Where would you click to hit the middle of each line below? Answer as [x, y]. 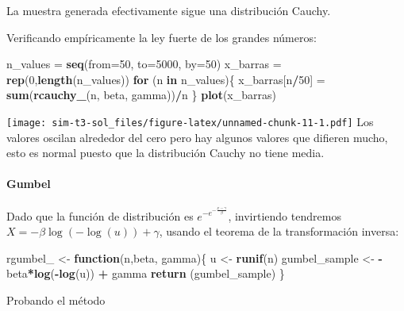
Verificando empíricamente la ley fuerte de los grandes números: [162, 37]
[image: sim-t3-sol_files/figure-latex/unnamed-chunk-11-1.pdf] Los [190, 121]
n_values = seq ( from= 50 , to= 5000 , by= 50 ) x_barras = [144, 64]
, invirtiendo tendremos [285, 215]
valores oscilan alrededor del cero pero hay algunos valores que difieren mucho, [197, 137]
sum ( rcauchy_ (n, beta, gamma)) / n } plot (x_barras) [141, 95]
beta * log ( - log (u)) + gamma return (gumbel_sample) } [146, 273]
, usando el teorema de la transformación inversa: [279, 231]
